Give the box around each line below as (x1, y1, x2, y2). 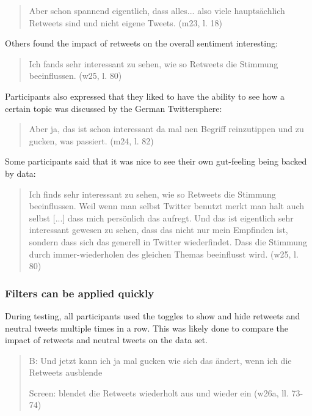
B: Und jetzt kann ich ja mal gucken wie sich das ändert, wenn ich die (29, 354, 292, 366)
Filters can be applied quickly (5, 285, 154, 300)
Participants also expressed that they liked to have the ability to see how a (5, 89, 285, 102)
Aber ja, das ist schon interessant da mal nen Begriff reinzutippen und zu (29, 122, 304, 135)
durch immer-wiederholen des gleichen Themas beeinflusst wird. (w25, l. (29, 247, 299, 260)
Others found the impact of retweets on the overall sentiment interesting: (5, 37, 278, 50)
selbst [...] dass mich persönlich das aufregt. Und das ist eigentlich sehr (29, 211, 294, 224)
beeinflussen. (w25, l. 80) (29, 69, 122, 82)
